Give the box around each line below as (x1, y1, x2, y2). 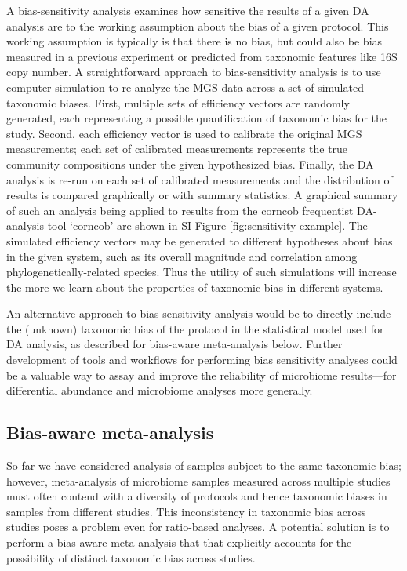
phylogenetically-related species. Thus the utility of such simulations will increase (6, 264, 397, 280)
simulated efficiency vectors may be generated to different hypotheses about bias (6, 232, 393, 249)
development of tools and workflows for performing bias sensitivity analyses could (6, 351, 398, 368)
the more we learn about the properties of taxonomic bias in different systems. (6, 278, 383, 295)
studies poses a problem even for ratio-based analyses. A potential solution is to (6, 518, 390, 535)
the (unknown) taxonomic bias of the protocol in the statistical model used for (6, 320, 384, 336)
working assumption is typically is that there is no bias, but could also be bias (6, 33, 383, 49)
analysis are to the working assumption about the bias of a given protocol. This (6, 17, 389, 34)
